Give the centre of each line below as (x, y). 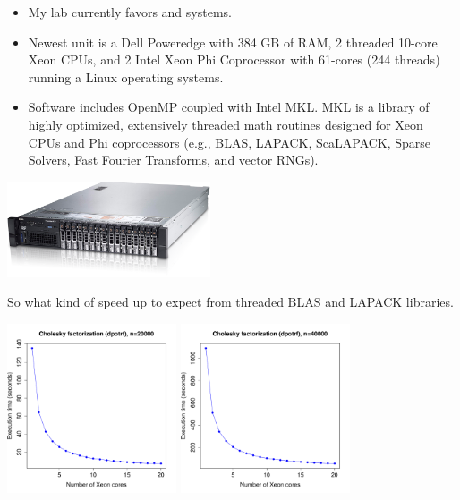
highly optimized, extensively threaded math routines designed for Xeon (226, 124)
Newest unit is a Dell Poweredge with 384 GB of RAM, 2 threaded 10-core (233, 42)
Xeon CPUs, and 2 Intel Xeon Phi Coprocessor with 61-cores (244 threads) (234, 59)
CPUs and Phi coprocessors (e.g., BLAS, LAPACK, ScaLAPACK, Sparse (230, 142)
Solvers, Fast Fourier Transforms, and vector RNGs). (173, 160)
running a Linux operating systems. (126, 76)
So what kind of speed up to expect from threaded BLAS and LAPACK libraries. (230, 302)
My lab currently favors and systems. (130, 12)
